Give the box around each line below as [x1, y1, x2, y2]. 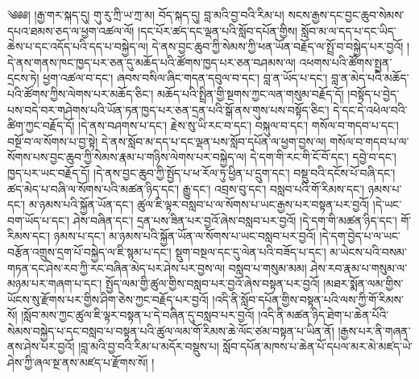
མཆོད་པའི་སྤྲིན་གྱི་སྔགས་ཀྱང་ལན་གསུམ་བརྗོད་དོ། [157, 85, 344, 102]
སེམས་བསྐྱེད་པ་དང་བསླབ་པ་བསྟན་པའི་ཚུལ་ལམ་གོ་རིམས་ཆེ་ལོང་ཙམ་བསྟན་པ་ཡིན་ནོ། [7, 322, 334, 339]
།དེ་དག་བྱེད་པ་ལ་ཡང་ [319, 227, 400, 244]
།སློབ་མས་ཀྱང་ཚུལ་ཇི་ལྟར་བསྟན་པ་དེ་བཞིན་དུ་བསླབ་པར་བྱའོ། [21, 306, 255, 323]
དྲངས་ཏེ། [7, 69, 39, 86]
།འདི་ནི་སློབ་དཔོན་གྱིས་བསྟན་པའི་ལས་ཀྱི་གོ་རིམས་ [212, 290, 404, 307]
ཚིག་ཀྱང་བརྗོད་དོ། [7, 117, 75, 134]
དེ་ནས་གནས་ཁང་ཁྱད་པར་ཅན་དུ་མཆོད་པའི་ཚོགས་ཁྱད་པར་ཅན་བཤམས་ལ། [7, 53, 296, 70]
